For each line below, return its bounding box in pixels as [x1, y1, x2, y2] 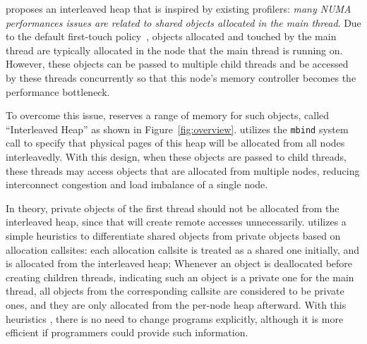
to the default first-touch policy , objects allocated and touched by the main [6, 29, 337, 44]
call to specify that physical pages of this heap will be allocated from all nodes [6, 135, 345, 150]
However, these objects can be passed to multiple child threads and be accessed [6, 56, 349, 71]
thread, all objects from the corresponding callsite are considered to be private [6, 283, 344, 298]
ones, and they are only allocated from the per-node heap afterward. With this [6, 297, 347, 312]
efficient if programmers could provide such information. [6, 325, 248, 340]
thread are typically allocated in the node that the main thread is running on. [6, 42, 343, 57]
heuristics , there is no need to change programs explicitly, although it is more [6, 311, 344, 326]
